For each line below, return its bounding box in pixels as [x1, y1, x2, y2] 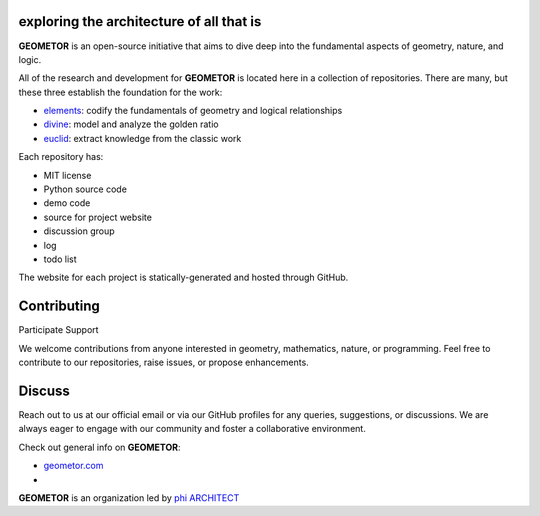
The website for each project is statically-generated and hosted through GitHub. [18, 271, 349, 284]
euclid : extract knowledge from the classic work [43, 132, 242, 144]
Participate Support [18, 324, 99, 336]
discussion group [43, 225, 115, 237]
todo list [43, 253, 77, 265]
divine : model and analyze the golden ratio [43, 118, 219, 130]
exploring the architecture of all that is [18, 13, 262, 30]
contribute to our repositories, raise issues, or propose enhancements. [18, 356, 309, 369]
